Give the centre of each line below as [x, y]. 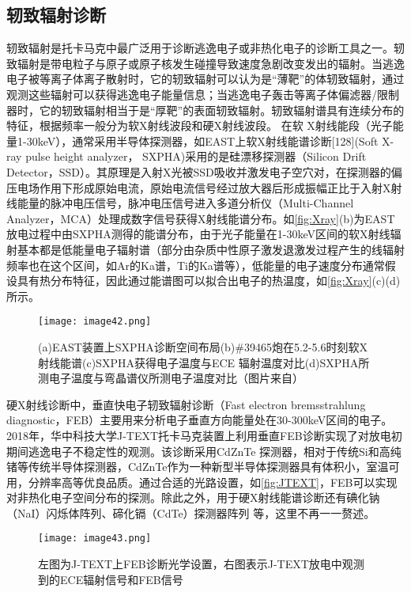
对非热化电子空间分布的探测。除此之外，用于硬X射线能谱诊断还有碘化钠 [193, 497]
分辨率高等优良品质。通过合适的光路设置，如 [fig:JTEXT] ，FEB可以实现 [213, 482]
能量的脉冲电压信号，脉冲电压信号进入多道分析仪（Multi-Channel [185, 203]
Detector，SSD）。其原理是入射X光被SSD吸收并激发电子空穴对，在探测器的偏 [204, 171]
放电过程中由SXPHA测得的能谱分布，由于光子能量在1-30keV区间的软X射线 [198, 234]
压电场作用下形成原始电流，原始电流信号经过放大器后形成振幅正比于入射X [199, 187]
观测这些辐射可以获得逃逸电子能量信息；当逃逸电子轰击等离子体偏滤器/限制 [203, 94]
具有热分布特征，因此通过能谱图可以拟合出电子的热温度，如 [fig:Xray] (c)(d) [209, 281]
